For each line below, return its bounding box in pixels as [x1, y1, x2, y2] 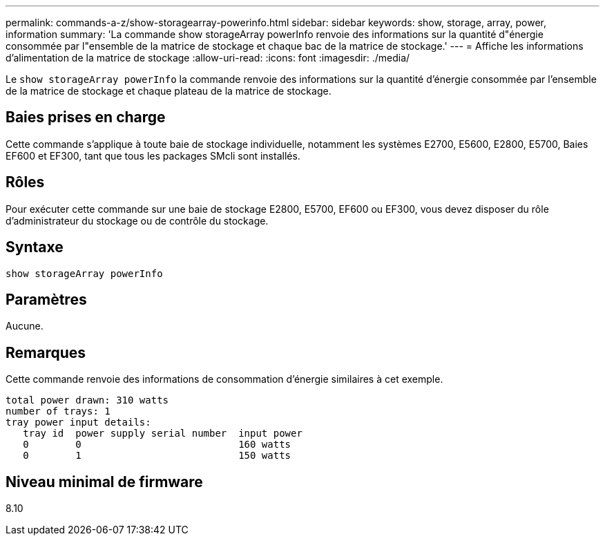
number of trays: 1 [6, 406, 111, 417]
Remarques [6, 343, 86, 361]
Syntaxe [6, 238, 64, 256]
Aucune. [6, 320, 44, 332]
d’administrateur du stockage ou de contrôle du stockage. [6, 214, 269, 227]
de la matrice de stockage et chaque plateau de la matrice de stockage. [6, 85, 332, 97]
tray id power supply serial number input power [23, 428, 302, 439]
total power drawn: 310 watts [6, 395, 169, 406]
